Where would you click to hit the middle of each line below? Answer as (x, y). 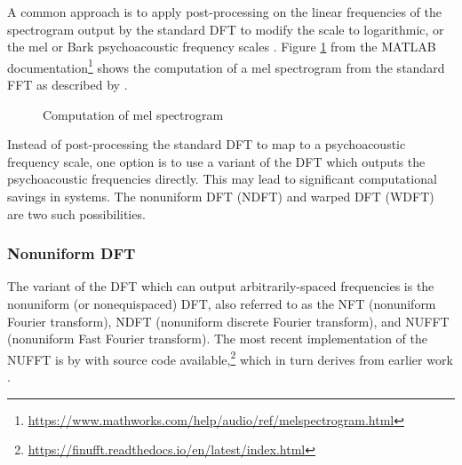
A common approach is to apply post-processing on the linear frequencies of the (224, 12)
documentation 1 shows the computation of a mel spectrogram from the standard (226, 66)
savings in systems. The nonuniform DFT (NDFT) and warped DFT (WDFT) (221, 196)
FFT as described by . (68, 85)
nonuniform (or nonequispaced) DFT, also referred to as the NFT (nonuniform (222, 303)
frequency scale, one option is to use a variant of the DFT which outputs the (216, 161)
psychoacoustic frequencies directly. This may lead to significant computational (222, 179)
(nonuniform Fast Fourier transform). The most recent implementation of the (217, 339)
